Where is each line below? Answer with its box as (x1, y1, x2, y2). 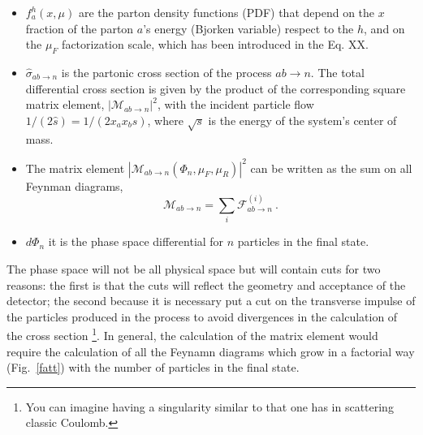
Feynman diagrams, (25, 177, 123, 194)
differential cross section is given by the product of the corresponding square (25, 80, 406, 97)
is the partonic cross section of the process (61, 63, 272, 80)
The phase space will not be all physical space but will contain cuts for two (6, 260, 381, 277)
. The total (310, 63, 365, 80)
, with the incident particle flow (157, 96, 314, 113)
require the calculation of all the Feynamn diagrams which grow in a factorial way (6, 342, 415, 360)
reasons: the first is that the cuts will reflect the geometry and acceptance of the (6, 276, 406, 293)
